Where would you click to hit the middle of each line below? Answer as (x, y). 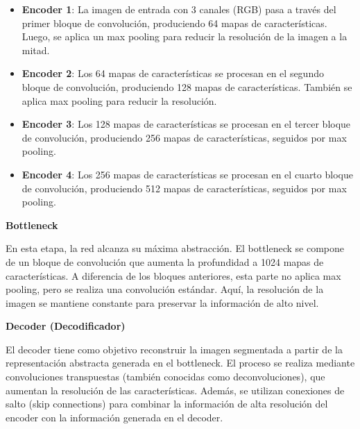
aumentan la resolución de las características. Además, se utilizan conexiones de (175, 390)
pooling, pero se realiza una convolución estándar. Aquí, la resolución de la (165, 289)
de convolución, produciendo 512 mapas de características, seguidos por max (184, 188)
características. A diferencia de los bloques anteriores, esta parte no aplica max (173, 275)
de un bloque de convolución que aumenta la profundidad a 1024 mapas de (165, 261)
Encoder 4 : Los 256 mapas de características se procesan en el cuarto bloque (187, 174)
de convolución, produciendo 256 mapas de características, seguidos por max (184, 137)
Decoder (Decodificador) (66, 326)
